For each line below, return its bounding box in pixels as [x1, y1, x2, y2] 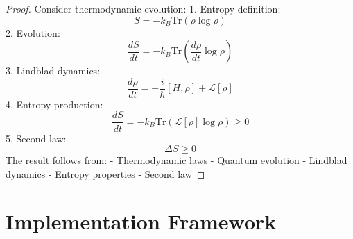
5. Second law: [6, 131, 67, 145]
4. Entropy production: [6, 97, 103, 111]
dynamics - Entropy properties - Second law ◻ [6, 166, 205, 181]
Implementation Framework [6, 207, 277, 236]
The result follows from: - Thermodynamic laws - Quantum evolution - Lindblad [6, 153, 347, 167]
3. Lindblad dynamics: [6, 63, 101, 78]
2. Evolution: [6, 25, 60, 40]
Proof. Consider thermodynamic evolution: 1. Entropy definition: [6, 1, 281, 15]
